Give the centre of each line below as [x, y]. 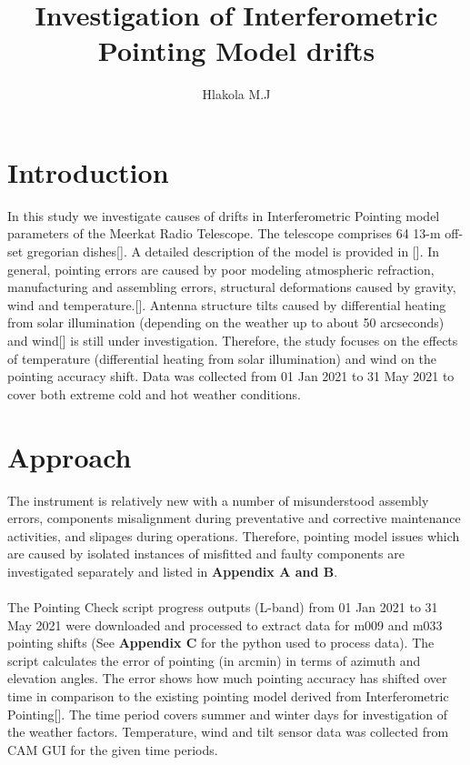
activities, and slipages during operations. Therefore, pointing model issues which [234, 535]
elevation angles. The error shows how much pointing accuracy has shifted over [227, 678]
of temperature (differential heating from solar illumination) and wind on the [222, 358]
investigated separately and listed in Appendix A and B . [173, 571]
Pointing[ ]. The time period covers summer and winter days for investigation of [228, 714]
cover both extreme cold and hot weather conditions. [154, 393]
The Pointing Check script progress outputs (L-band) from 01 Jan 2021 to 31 [223, 607]
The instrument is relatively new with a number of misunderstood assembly [218, 500]
